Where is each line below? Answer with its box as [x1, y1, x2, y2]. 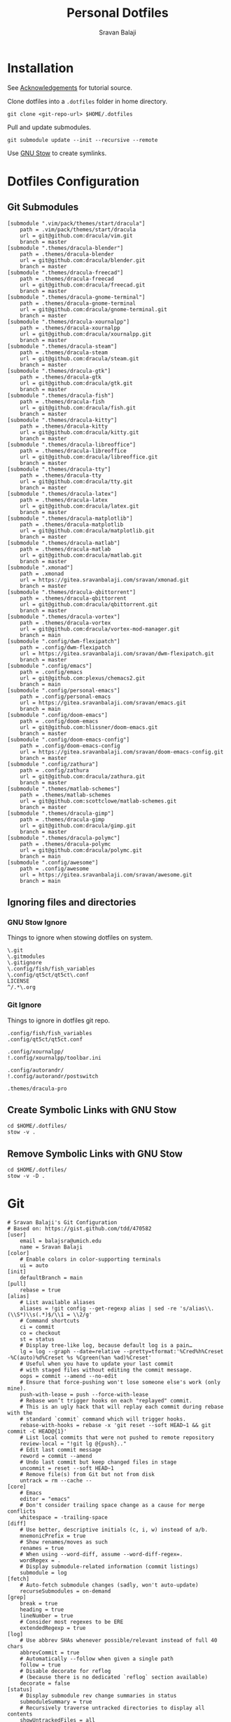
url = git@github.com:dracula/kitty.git [20, 428, 139, 436]
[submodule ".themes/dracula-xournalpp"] [7, 318, 130, 325]
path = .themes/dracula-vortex [20, 619, 111, 626]
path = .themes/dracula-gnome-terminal [20, 300, 136, 307]
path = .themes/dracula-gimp [20, 816, 105, 823]
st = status [20, 1336, 55, 1343]
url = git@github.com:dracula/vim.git [20, 232, 133, 239]
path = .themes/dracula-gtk [20, 374, 101, 381]
